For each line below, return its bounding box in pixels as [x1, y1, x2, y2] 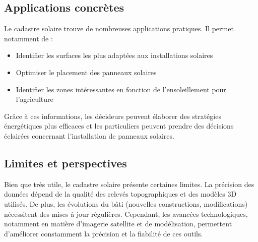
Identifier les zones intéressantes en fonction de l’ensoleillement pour [16, 84, 226, 94]
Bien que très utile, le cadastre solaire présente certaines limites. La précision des [4, 178, 254, 189]
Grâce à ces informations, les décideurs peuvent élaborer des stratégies [4, 110, 221, 121]
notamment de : [4, 33, 53, 43]
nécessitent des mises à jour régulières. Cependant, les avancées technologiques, [4, 208, 248, 219]
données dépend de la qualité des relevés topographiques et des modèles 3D [4, 189, 237, 199]
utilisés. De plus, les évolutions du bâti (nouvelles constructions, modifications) [4, 198, 248, 209]
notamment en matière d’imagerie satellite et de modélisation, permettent [4, 218, 232, 229]
